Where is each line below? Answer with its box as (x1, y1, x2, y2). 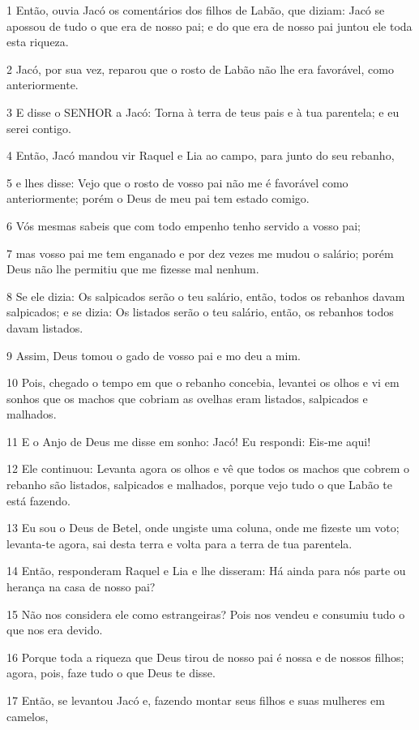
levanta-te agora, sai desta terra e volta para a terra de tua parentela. (6, 535, 353, 552)
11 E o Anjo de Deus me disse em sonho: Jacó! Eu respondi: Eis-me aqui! (6, 432, 371, 449)
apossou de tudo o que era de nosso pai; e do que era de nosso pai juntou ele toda (6, 17, 413, 34)
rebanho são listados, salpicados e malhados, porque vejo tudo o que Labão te (6, 476, 392, 493)
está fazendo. (6, 492, 71, 509)
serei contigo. (6, 119, 71, 136)
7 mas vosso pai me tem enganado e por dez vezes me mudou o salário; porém (6, 244, 394, 261)
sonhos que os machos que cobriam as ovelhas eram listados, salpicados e (6, 389, 368, 406)
